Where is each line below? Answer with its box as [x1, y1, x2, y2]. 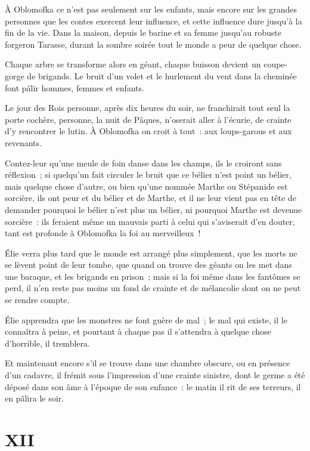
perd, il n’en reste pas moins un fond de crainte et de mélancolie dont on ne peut [5, 282, 301, 294]
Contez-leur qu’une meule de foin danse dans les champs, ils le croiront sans [5, 156, 282, 169]
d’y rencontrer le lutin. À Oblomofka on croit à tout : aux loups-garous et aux [5, 125, 292, 137]
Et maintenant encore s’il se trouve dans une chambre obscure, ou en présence [5, 357, 290, 369]
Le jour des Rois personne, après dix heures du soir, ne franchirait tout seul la [5, 101, 290, 114]
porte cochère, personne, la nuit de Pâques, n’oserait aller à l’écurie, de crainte [5, 113, 292, 125]
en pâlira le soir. [5, 392, 64, 404]
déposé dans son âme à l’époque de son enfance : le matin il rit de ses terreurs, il [5, 380, 301, 393]
